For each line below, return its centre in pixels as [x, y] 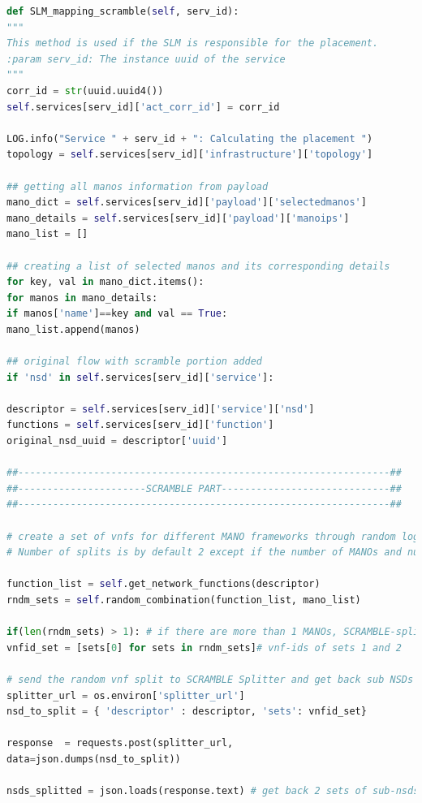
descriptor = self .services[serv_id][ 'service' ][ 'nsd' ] [161, 409]
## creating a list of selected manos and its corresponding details [198, 266]
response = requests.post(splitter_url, [120, 743]
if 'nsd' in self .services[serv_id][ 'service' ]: [140, 377]
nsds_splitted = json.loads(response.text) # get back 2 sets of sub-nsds [213, 791]
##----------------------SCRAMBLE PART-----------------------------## [204, 488]
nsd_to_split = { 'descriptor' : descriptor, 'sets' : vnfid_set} [187, 712]
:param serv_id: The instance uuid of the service [146, 59]
